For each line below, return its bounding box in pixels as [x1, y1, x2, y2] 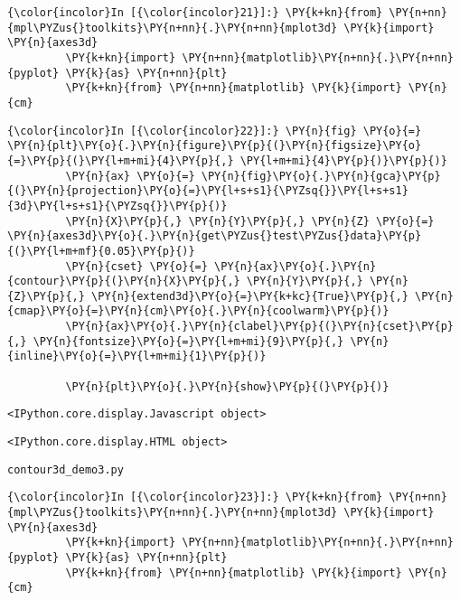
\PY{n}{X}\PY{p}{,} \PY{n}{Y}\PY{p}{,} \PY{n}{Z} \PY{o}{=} [65, 214, 435, 228]
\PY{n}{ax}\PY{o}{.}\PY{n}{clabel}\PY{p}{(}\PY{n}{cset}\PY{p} [65, 320, 454, 333]
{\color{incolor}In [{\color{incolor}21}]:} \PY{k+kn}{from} [7, 6, 383, 19]
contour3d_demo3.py [7, 463, 124, 476]
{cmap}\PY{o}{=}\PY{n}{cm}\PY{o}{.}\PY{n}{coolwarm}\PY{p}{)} [7, 305, 390, 318]
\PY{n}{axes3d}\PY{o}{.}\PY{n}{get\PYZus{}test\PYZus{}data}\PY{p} [7, 230, 422, 243]
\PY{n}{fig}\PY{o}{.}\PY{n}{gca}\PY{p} [201, 169, 441, 183]
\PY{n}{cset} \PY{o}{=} [65, 259, 208, 273]
